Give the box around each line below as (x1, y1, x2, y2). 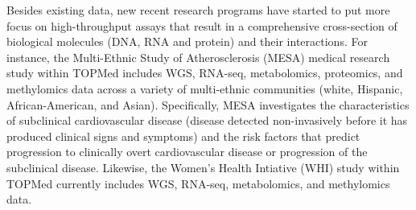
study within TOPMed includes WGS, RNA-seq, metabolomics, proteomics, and (6, 64, 403, 81)
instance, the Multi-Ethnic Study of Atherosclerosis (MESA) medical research (6, 48, 390, 65)
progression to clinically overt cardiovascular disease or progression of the (6, 143, 368, 160)
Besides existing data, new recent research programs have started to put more (6, 2, 390, 18)
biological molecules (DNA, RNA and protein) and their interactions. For (6, 33, 368, 50)
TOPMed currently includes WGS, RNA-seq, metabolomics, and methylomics (6, 175, 390, 191)
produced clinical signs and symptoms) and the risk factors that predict (6, 127, 360, 144)
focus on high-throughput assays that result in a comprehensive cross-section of (6, 17, 397, 34)
